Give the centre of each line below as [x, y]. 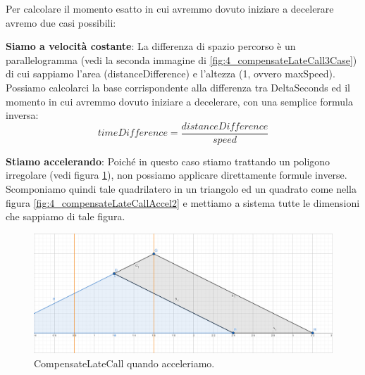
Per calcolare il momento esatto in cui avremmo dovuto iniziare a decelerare [170, 8]
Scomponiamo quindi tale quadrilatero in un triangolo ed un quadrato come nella [181, 189]
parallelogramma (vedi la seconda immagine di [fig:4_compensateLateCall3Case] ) [181, 59]
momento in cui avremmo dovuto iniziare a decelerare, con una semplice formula [179, 101]
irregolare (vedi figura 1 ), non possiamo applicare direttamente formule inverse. [177, 175]
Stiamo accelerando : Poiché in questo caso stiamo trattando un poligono [168, 161]
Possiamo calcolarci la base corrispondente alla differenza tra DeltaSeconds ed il [178, 87]
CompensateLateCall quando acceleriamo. [124, 363]
